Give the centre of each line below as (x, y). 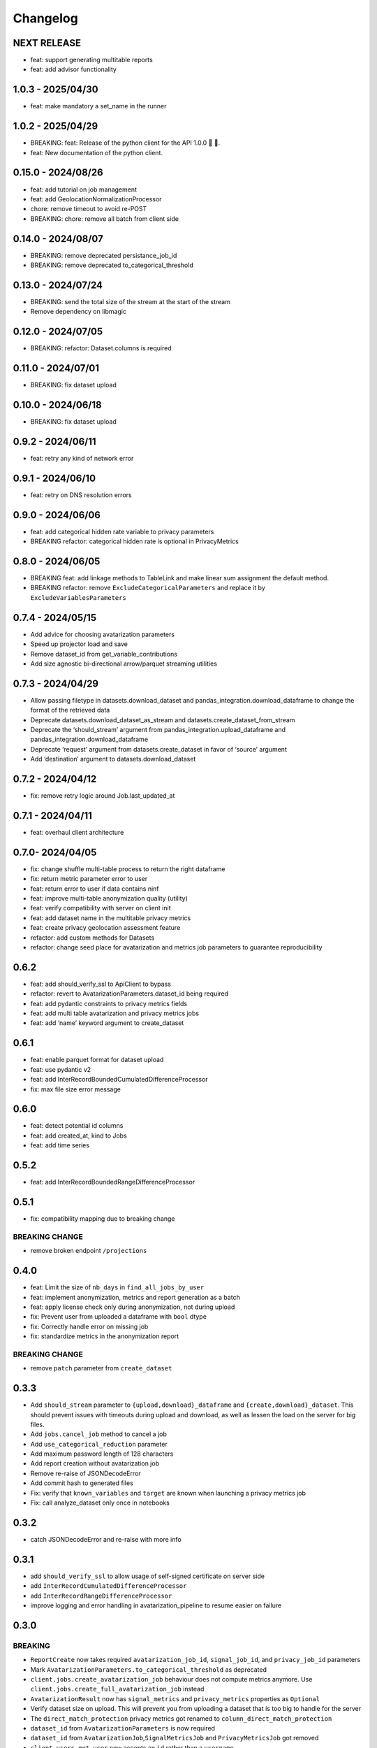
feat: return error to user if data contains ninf (95, 889)
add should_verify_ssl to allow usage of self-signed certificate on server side (148, 1576)
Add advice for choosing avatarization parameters (102, 634)
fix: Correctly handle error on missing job (89, 1326)
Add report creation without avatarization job (95, 1463)
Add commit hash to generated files (82, 1483)
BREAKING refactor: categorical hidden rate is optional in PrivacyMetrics (134, 541)
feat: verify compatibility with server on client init (101, 908)
